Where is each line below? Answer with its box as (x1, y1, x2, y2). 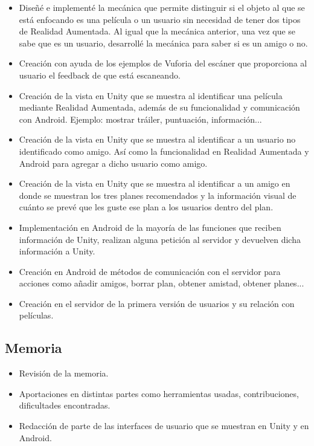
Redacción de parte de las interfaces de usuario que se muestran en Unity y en (19, 419, 309, 432)
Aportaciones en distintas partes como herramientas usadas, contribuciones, (19, 387, 299, 399)
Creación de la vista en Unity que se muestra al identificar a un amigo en (19, 177, 290, 190)
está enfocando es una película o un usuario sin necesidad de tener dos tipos (19, 13, 301, 25)
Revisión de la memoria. (19, 367, 109, 380)
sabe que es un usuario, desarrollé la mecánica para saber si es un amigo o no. (19, 36, 308, 49)
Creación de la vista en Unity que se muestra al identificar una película (19, 89, 283, 102)
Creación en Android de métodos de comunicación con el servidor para (19, 265, 281, 277)
